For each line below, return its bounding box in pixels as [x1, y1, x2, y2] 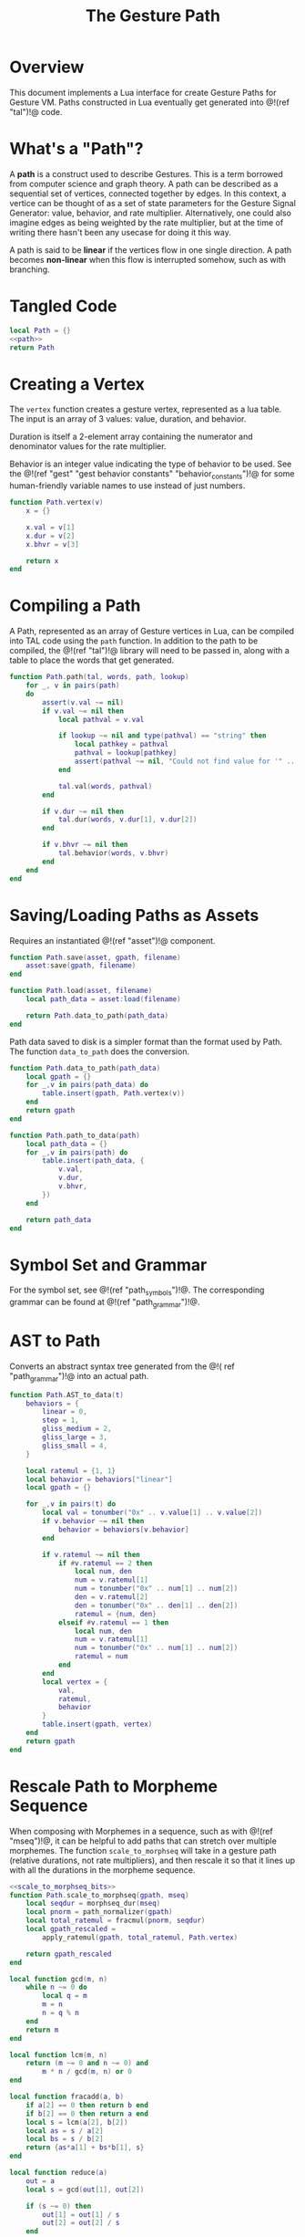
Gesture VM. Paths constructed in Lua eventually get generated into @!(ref [9, 97, 290, 108]
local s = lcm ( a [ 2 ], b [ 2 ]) [25, 2117, 128, 2127]
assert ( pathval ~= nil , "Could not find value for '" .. [74, 757, 296, 767]
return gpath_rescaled [25, 1950, 112, 1959]
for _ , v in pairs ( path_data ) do [25, 1081, 148, 1090]
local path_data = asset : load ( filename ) [25, 995, 181, 1004]
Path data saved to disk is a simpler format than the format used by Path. [9, 1036, 283, 1047]
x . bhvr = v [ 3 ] [25, 539, 79, 549]
